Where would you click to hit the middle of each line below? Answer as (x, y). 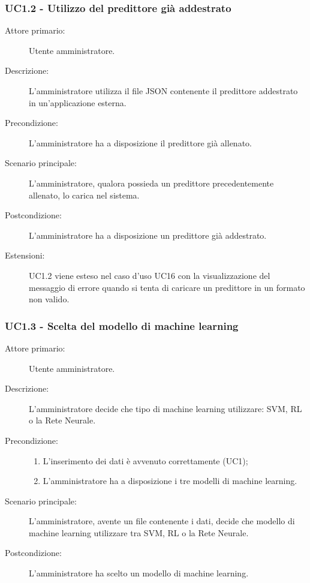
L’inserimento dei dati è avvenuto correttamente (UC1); (145, 460)
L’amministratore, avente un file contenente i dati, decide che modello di (162, 521)
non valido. (49, 299)
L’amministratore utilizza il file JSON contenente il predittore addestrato (163, 91)
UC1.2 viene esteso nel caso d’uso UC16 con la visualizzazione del (150, 275)
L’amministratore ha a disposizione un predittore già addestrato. (148, 235)
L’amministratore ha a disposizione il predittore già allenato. (140, 142)
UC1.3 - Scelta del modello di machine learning (122, 325)
